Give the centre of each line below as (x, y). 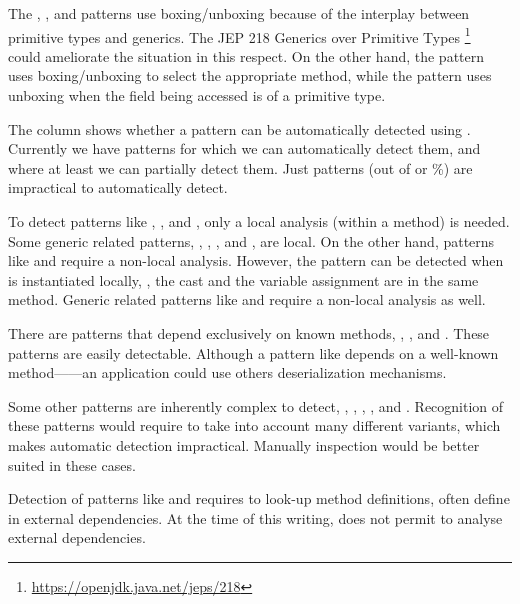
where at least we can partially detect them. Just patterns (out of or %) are (240, 167)
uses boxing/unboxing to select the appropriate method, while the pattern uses (250, 75)
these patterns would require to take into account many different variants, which (254, 425)
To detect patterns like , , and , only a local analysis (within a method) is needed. (259, 221)
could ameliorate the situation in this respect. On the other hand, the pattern (246, 55)
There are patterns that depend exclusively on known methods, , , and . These (249, 332)
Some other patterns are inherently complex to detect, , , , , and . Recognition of (256, 405)
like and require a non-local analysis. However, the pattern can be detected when (256, 260)
